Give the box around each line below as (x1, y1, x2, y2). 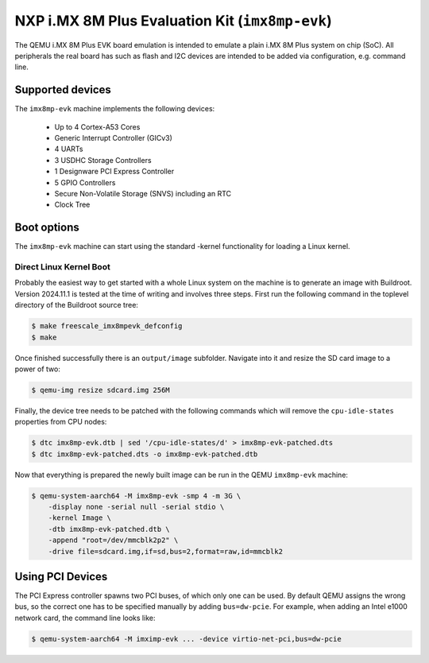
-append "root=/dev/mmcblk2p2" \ (48, 536, 179, 545)
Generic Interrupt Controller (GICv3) (54, 134, 172, 143)
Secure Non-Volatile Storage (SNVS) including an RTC (54, 188, 232, 198)
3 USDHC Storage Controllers (54, 155, 152, 165)
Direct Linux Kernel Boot (14, 262, 110, 273)
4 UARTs (54, 144, 83, 154)
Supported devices (14, 83, 111, 97)
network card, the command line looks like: (14, 613, 156, 622)
